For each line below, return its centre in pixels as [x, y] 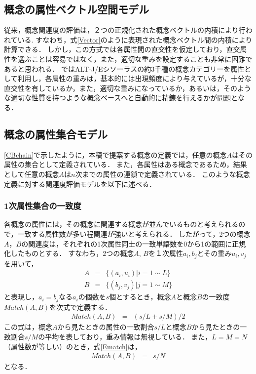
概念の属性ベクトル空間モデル [76, 9]
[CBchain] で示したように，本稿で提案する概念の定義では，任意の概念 [115, 154]
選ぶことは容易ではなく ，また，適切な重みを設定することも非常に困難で [135, 59]
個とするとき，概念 [140, 297]
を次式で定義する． [81, 307]
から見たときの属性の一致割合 [106, 327]
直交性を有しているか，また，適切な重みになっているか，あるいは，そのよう [128, 88]
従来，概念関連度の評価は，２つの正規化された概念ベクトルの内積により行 [125, 30]
